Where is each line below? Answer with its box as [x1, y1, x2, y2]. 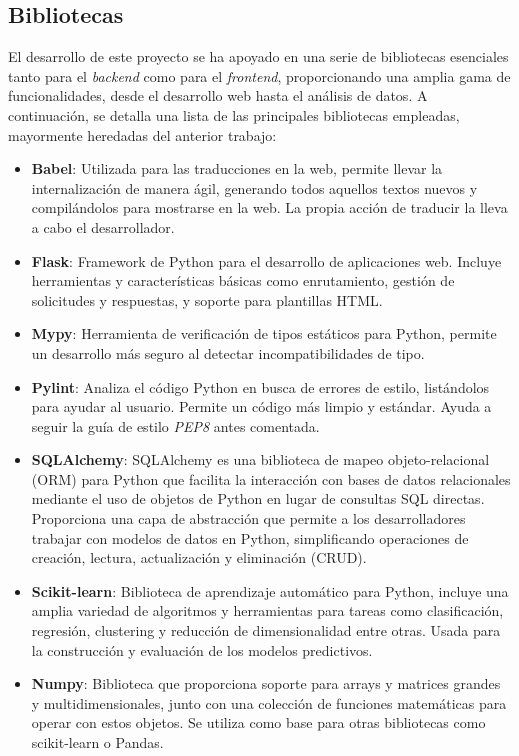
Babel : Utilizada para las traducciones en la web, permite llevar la [31, 158, 443, 179]
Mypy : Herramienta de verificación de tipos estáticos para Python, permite [31, 323, 497, 344]
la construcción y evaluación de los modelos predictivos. [31, 639, 373, 660]
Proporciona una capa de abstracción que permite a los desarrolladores [31, 508, 466, 529]
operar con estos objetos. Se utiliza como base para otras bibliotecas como [31, 712, 486, 733]
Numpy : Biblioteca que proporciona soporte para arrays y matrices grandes [31, 673, 501, 694]
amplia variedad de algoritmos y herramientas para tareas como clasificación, [31, 600, 504, 621]
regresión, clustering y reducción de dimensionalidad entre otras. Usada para [31, 620, 501, 641]
